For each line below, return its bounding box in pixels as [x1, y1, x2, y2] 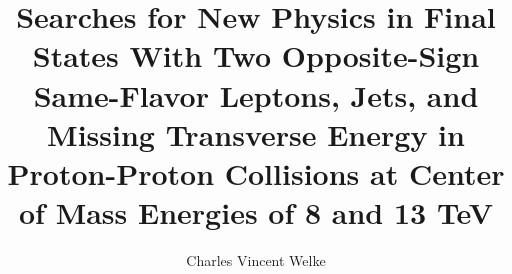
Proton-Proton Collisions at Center [7, 152, 505, 193]
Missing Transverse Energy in [47, 113, 465, 154]
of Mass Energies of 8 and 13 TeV [18, 192, 493, 233]
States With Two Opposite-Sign [32, 35, 480, 76]
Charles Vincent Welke [186, 250, 326, 271]
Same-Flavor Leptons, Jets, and [33, 74, 479, 115]
